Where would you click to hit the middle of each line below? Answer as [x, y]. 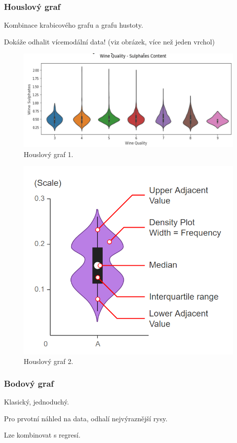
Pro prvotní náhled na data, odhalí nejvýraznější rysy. [86, 418]
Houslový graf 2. [49, 361]
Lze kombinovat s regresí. [42, 435]
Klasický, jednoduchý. [37, 401]
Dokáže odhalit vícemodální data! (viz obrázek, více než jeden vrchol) [109, 41]
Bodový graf [29, 383]
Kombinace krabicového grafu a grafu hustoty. [74, 25]
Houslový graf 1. [49, 154]
